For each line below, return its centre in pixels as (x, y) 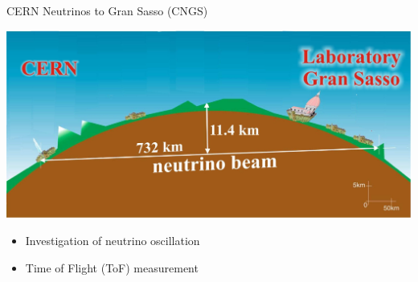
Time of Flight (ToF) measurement (112, 267)
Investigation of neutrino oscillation (113, 240)
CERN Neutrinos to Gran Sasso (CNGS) (107, 10)
